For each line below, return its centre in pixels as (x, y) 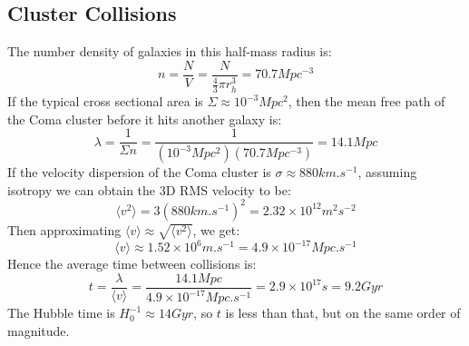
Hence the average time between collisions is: (132, 264)
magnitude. (39, 330)
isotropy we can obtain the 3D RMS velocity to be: (149, 189)
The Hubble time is (61, 313)
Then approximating (64, 229)
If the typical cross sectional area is (105, 101)
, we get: (216, 229)
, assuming (387, 172)
